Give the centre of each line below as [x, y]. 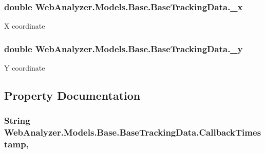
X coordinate [25, 26]
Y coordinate [25, 68]
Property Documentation [72, 95]
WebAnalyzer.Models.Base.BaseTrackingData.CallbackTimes [133, 132]
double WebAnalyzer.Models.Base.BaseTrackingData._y [124, 48]
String [17, 121]
